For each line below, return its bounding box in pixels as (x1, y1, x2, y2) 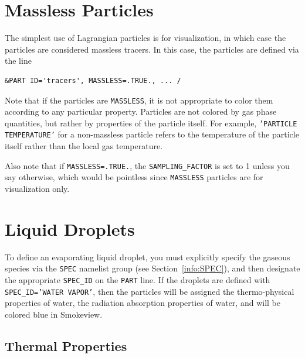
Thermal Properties (5, 336, 127, 354)
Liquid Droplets (5, 216, 135, 240)
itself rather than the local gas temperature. (5, 140, 163, 152)
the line (5, 54, 32, 67)
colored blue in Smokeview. (5, 308, 103, 320)
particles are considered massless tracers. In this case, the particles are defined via (5, 43, 299, 55)
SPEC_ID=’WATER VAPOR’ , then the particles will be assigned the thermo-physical (5, 285, 294, 297)
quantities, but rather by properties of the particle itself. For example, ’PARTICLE (5, 116, 297, 129)
